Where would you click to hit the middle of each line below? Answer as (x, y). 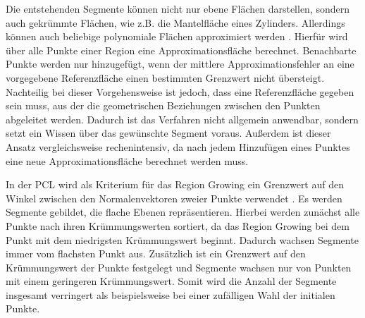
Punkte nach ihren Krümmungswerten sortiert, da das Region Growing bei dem (178, 225)
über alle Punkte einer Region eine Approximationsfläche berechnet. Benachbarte (181, 50)
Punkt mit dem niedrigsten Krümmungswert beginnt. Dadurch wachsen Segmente (182, 239)
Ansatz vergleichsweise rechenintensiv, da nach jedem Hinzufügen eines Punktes (178, 146)
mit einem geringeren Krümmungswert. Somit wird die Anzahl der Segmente (171, 281)
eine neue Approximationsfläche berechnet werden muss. (127, 160)
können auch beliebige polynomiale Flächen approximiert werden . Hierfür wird (177, 36)
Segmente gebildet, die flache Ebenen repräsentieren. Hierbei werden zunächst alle (183, 212)
